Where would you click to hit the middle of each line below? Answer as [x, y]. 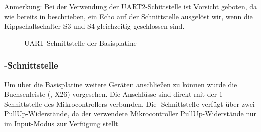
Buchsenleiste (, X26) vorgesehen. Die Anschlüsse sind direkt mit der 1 [113, 94]
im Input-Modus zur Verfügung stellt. [62, 123]
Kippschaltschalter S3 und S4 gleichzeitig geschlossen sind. [94, 26]
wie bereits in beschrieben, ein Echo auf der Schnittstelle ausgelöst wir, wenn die [128, 16]
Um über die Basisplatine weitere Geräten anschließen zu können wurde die [121, 84]
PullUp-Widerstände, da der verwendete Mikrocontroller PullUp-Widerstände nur [130, 114]
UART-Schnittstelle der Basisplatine [80, 43]
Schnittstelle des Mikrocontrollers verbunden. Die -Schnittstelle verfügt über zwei [129, 104]
